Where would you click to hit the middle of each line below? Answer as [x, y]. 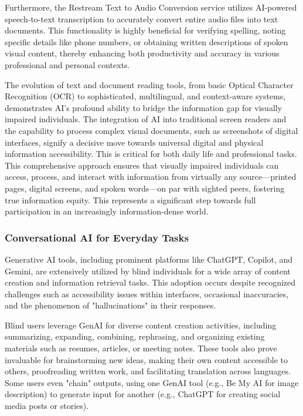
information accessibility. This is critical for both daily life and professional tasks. [151, 154]
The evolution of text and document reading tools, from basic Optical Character [149, 84]
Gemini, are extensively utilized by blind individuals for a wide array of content [148, 271]
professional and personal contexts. [67, 64]
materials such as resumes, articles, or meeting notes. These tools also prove [141, 348]
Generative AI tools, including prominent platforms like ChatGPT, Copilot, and [149, 259]
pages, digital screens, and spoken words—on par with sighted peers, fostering [145, 188]
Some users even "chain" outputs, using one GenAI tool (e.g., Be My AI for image [152, 382]
